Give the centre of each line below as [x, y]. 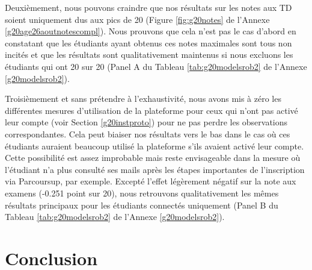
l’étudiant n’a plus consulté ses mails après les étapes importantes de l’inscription [155, 169]
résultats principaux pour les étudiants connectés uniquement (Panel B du [142, 205]
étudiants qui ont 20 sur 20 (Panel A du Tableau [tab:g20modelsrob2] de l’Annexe [156, 66]
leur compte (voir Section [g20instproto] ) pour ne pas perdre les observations [146, 122]
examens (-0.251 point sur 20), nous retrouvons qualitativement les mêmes [142, 193]
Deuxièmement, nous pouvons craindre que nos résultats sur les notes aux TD [148, 7]
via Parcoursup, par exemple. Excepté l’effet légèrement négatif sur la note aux [151, 181]
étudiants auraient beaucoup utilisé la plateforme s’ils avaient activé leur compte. [154, 146]
